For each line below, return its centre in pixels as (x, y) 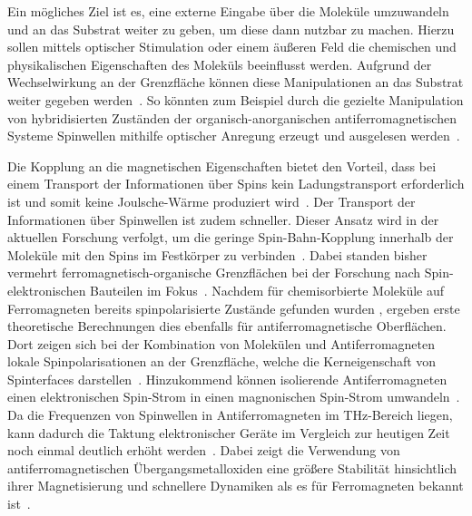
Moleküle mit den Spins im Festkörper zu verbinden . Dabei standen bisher (217, 254)
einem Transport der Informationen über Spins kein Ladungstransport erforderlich (236, 184)
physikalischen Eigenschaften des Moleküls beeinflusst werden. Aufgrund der (220, 64)
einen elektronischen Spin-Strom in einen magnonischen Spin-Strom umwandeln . (234, 397)
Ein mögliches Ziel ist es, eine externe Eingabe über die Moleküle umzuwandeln (228, 11)
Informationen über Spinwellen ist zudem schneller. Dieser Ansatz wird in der (223, 219)
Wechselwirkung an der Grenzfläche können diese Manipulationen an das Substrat (236, 82)
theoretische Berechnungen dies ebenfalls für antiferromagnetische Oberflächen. (227, 326)
